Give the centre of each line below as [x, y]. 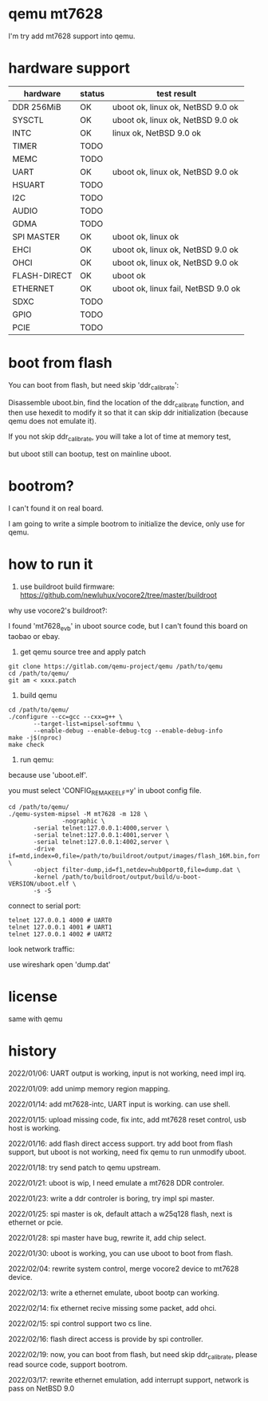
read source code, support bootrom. [68, 1364]
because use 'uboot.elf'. [48, 775]
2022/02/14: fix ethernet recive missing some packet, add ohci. [112, 1308]
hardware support [69, 68]
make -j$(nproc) [35, 738]
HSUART [29, 184]
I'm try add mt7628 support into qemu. [72, 36]
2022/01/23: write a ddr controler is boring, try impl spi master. [112, 1198]
